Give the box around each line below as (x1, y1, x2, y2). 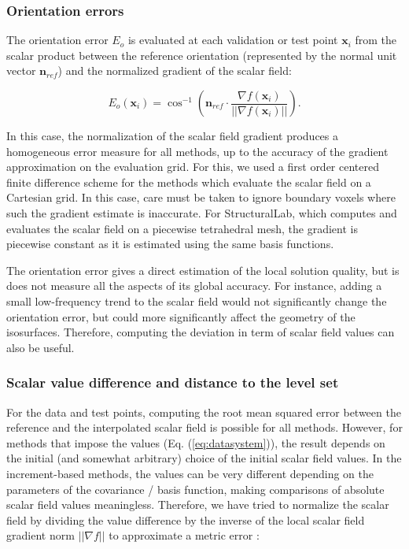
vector (6, 62, 36, 79)
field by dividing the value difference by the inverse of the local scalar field (6, 511, 365, 528)
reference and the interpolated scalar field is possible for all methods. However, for (6, 419, 403, 436)
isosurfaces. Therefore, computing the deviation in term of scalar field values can (6, 324, 395, 340)
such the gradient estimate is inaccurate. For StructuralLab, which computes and (6, 204, 397, 221)
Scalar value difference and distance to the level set (6, 373, 339, 392)
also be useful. (6, 339, 75, 355)
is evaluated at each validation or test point (127, 32, 338, 48)
